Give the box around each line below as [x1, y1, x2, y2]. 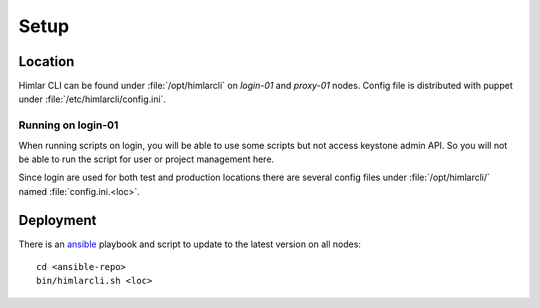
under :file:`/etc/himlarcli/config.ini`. [18, 93, 167, 105]
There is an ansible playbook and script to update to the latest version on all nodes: [18, 238, 362, 250]
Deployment [18, 211, 97, 229]
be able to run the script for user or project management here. [18, 153, 275, 165]
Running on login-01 [18, 118, 119, 132]
